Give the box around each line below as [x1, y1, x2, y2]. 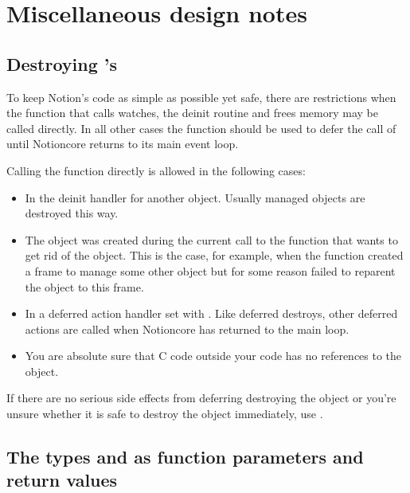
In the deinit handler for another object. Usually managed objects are [25, 189, 365, 205]
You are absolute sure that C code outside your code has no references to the [25, 347, 402, 364]
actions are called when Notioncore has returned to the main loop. [25, 320, 349, 337]
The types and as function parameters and [6, 444, 364, 469]
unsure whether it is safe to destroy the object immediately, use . [6, 405, 323, 422]
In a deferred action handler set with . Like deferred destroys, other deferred [25, 305, 398, 322]
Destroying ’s [6, 51, 118, 76]
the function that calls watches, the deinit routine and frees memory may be [6, 104, 378, 121]
